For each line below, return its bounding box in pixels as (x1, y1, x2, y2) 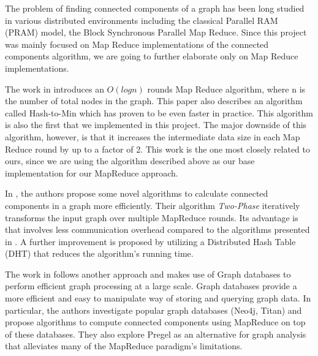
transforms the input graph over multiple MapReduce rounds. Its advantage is (5, 211, 298, 224)
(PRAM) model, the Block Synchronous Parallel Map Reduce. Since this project (5, 26, 307, 39)
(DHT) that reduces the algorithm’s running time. (5, 247, 194, 260)
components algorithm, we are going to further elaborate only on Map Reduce (5, 50, 298, 62)
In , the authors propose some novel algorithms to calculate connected (5, 187, 268, 200)
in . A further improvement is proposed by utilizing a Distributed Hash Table (5, 235, 296, 248)
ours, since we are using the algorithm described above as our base (5, 154, 255, 167)
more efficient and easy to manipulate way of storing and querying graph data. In (5, 292, 311, 305)
